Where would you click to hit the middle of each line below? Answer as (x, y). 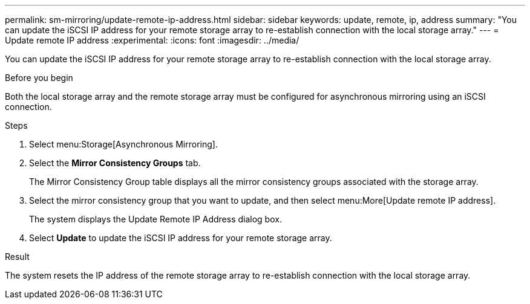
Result (17, 257)
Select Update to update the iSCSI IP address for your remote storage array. (181, 238)
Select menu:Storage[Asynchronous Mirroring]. (123, 144)
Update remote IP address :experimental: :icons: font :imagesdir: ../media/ (152, 40)
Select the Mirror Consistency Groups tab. (115, 163)
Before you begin (39, 78)
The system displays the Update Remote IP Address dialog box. (155, 219)
